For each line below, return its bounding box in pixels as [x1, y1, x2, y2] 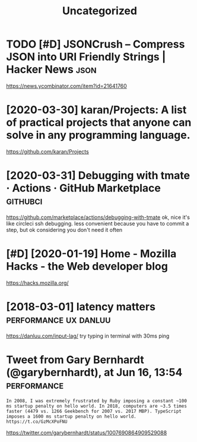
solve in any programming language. [6, 129, 191, 142]
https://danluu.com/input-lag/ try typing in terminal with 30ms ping [6, 332, 170, 339]
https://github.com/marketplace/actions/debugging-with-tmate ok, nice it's [6, 214, 190, 221]
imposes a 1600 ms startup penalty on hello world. [6, 414, 136, 419]
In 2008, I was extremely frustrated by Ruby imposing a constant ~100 [6, 398, 187, 404]
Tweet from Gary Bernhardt [6, 353, 144, 366]
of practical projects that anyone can [6, 116, 192, 129]
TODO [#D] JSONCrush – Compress [6, 37, 185, 51]
